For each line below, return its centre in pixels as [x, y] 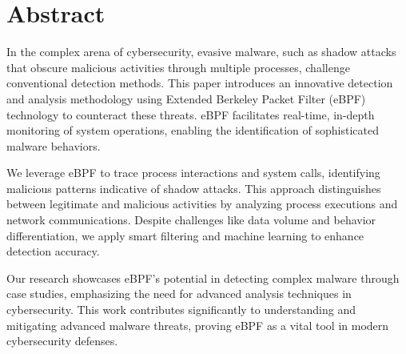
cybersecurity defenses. [62, 341]
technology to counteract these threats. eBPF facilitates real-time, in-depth [191, 114]
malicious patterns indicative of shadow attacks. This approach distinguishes [194, 188]
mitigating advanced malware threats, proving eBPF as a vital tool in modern [198, 325]
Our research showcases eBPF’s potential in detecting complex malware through [203, 278]
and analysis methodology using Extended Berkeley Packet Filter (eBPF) [186, 98]
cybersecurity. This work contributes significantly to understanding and [181, 310]
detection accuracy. [53, 251]
